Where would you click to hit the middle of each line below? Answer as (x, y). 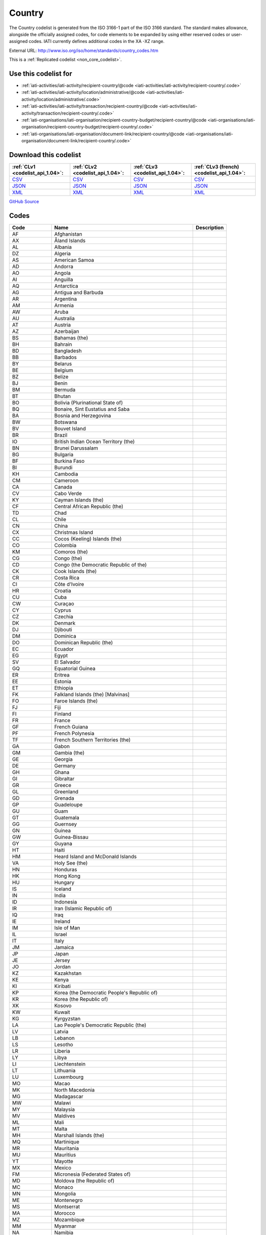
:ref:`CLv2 (85, 167)
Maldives (65, 1115)
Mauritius (65, 1154)
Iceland (63, 889)
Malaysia (65, 1109)
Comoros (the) (71, 552)
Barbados (66, 357)
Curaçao (64, 604)
